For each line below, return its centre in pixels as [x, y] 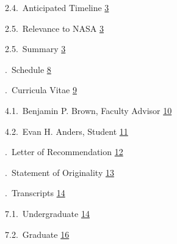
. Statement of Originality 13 [60, 172]
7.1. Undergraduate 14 [47, 213]
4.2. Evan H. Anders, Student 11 [67, 131]
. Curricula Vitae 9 [41, 90]
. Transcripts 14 [35, 193]
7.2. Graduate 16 [37, 234]
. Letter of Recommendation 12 [64, 152]
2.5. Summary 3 [35, 49]
